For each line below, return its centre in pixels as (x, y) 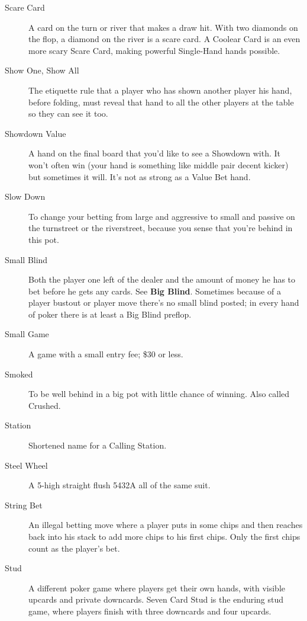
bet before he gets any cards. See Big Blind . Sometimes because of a (155, 291)
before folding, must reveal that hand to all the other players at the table (161, 102)
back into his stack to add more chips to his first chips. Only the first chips (164, 536)
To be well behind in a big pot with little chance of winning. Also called (159, 394)
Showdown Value (35, 133)
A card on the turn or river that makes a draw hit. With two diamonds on (163, 27)
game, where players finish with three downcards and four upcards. (150, 611)
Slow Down (25, 196)
